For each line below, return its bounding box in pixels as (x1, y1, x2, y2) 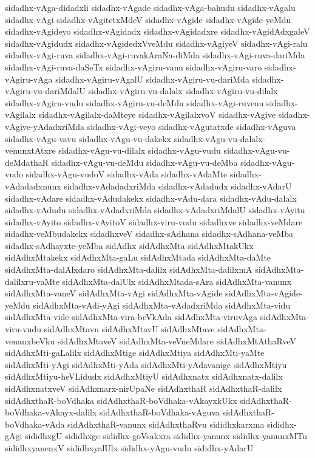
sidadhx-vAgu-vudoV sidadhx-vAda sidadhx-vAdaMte (25, 168, 228, 180)
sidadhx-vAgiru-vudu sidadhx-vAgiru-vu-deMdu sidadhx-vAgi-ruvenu (5, 96, 264, 109)
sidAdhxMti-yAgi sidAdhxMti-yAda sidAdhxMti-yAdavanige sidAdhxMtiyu (5, 358, 287, 371)
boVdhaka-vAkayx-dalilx (5, 406, 97, 419)
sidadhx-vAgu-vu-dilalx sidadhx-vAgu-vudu (58, 144, 221, 157)
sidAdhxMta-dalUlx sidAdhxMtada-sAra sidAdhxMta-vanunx (62, 275, 292, 287)
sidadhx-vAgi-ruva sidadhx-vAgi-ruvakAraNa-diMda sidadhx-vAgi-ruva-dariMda (5, 49, 305, 61)
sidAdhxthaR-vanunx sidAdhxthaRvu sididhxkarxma (67, 417, 265, 430)
